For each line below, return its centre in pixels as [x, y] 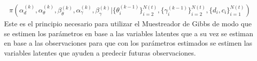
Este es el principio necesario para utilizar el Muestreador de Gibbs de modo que [128, 24]
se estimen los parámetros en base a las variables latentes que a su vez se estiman [129, 33]
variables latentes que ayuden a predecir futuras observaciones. [100, 52]
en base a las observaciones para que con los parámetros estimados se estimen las [128, 43]
